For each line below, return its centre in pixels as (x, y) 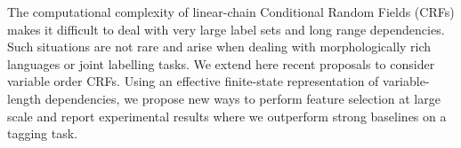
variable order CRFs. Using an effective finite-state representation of (193, 81)
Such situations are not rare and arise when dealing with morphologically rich (219, 47)
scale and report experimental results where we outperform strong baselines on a (227, 116)
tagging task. (43, 133)
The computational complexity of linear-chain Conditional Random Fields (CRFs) (231, 12)
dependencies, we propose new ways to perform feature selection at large (243, 98)
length (24, 98)
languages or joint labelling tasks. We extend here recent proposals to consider (221, 63)
